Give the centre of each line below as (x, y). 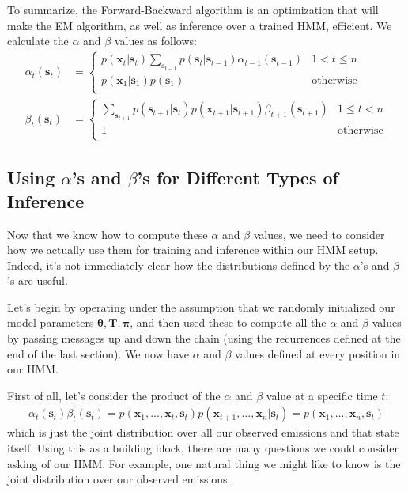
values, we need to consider (319, 234)
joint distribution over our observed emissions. (119, 479)
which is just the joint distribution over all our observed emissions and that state (203, 432)
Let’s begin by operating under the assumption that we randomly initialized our (201, 307)
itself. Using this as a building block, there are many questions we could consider (203, 448)
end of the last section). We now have (98, 353)
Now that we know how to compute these (108, 234)
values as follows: (155, 41)
